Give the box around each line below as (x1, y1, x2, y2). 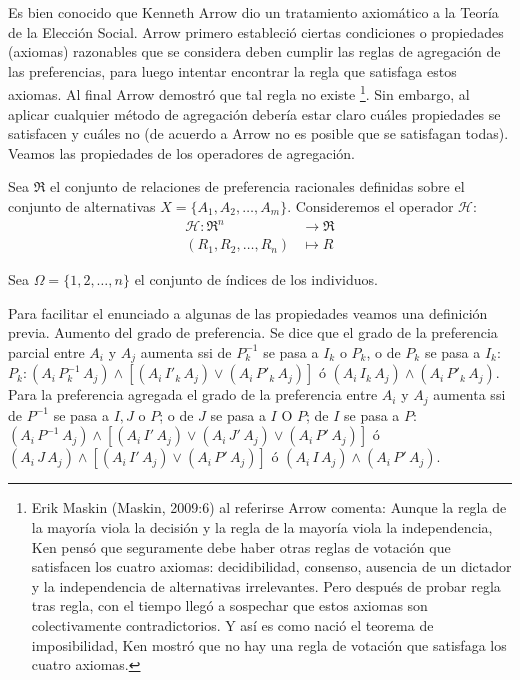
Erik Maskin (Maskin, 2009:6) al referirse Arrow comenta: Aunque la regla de (31, 497, 507, 518)
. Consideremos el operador (287, 196, 454, 216)
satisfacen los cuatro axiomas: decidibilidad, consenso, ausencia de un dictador (31, 556, 512, 577)
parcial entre (8, 341, 85, 362)
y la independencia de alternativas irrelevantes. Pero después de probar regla (31, 575, 501, 596)
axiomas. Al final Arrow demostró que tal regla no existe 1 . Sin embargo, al (8, 81, 470, 105)
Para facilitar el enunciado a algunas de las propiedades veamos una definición (8, 302, 488, 323)
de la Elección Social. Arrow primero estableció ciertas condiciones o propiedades (8, 21, 504, 42)
